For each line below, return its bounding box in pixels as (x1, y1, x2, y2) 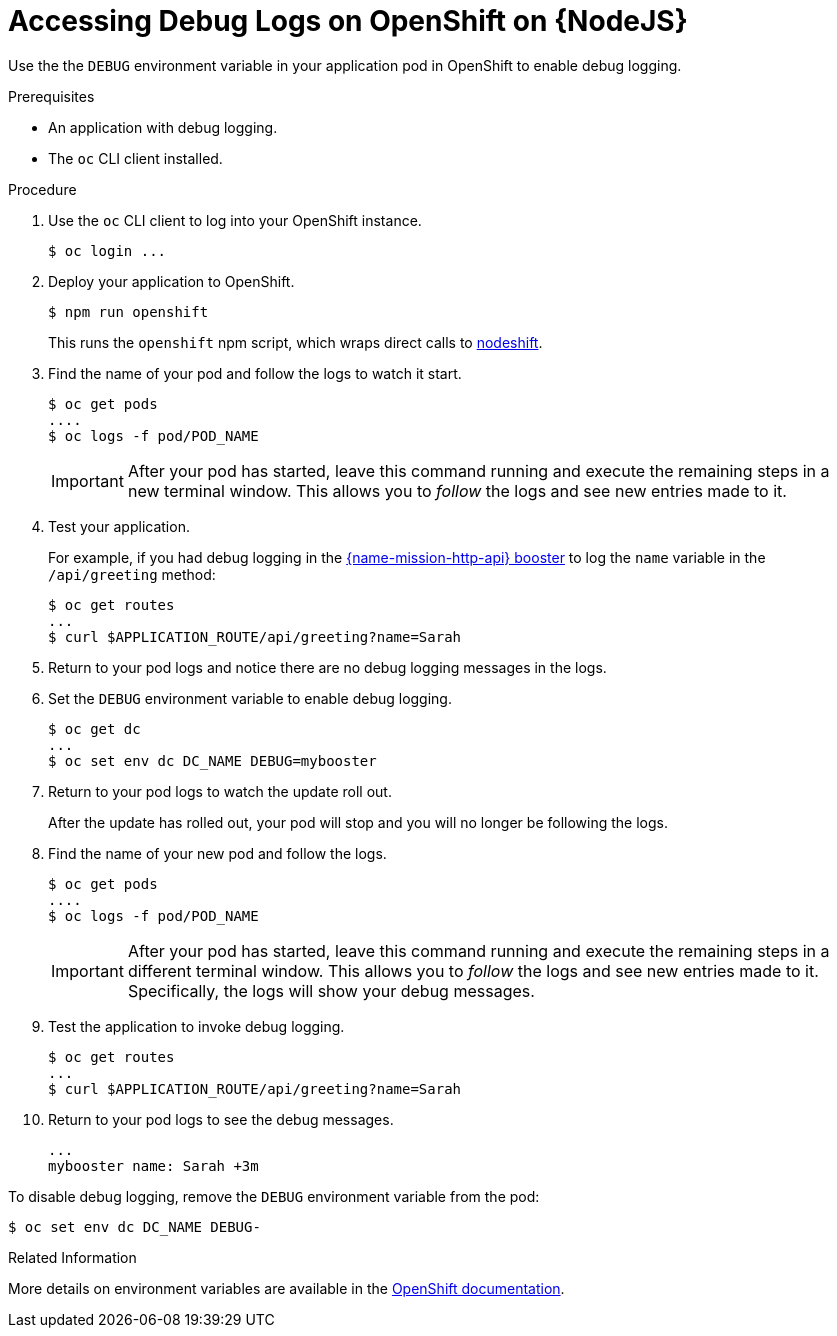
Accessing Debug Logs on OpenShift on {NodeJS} (8, 4, 688, 38)
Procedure (8, 180, 77, 198)
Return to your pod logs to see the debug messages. (48, 1110, 394, 1128)
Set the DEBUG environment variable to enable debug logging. (48, 689, 452, 707)
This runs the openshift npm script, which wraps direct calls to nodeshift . (48, 333, 543, 351)
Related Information (8, 1248, 137, 1266)
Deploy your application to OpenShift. (48, 272, 295, 290)
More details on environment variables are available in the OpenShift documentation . (8, 1279, 565, 1297)
